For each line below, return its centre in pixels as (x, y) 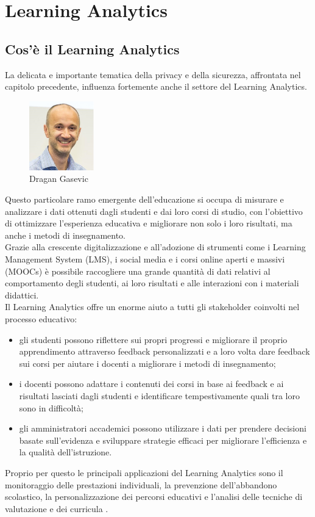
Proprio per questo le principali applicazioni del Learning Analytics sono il (144, 472)
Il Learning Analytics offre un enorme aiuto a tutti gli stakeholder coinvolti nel (152, 307)
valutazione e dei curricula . (57, 508)
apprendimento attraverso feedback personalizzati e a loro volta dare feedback (165, 351)
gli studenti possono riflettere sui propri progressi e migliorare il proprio (153, 339)
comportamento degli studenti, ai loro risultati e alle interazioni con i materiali (152, 283)
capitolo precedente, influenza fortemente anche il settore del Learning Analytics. (156, 86)
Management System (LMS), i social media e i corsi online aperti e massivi (145, 259)
